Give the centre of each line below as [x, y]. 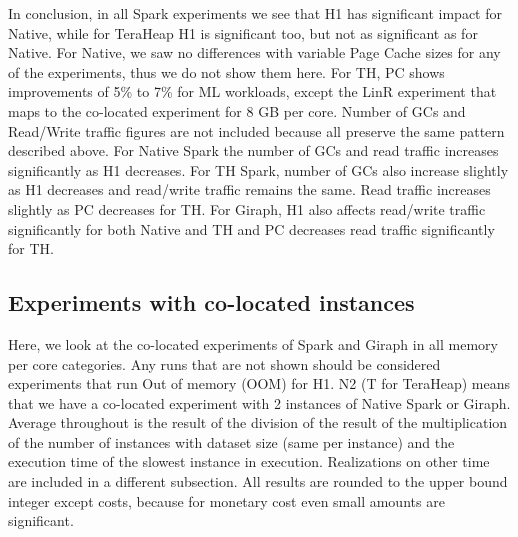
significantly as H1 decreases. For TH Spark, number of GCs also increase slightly [258, 169]
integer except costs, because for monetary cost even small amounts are [226, 500]
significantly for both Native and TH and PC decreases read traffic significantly [251, 228]
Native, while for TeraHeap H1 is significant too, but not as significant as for [243, 32]
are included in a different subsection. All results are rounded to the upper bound [258, 481]
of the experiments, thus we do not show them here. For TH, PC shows [226, 71]
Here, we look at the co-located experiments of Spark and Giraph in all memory [253, 343]
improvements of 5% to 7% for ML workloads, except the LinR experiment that [252, 91]
